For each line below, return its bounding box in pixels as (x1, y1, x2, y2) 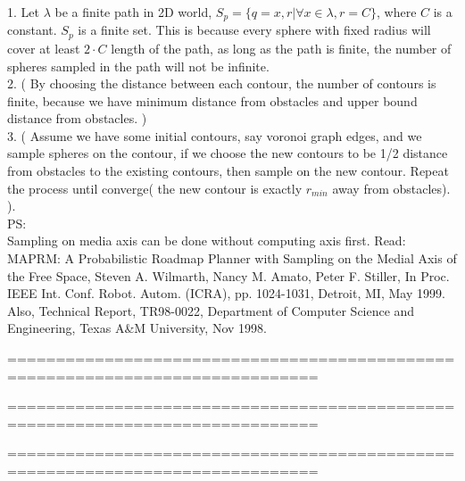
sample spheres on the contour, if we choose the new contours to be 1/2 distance (7, 144, 448, 162)
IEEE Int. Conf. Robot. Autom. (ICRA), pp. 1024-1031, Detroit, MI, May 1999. (7, 284, 445, 303)
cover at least (7, 38, 80, 57)
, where (376, 3, 417, 21)
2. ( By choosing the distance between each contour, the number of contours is (7, 74, 436, 93)
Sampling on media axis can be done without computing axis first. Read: (7, 231, 406, 250)
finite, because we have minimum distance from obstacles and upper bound (7, 91, 418, 110)
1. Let (7, 3, 39, 21)
